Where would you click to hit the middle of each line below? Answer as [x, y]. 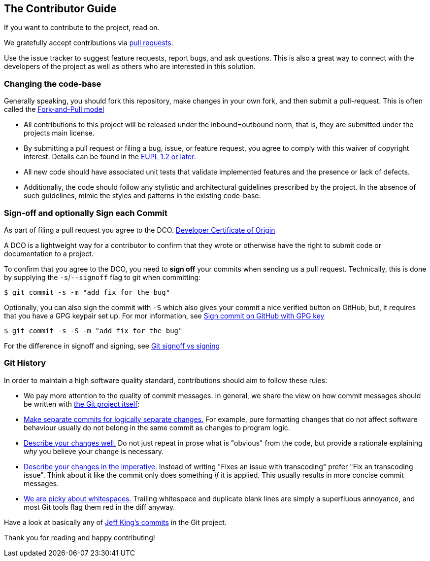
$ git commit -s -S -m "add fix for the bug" [93, 331]
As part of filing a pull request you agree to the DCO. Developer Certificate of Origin [140, 230]
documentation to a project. [49, 253]
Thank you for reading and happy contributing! [80, 537]
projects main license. [59, 133]
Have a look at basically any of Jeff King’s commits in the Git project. [115, 522]
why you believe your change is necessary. [94, 451]
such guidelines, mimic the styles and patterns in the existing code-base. [142, 196]
